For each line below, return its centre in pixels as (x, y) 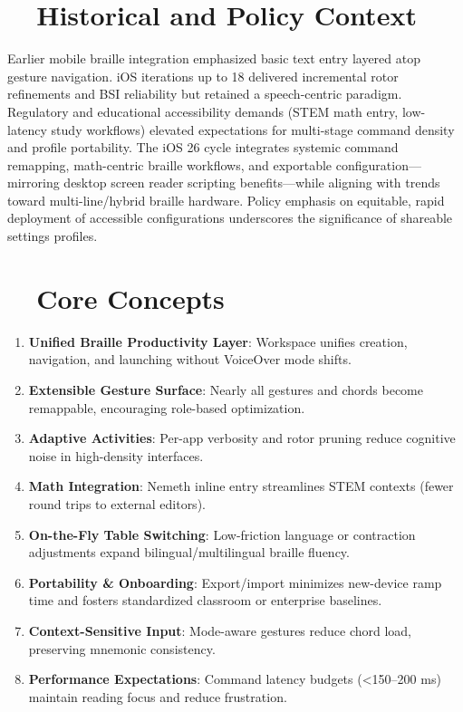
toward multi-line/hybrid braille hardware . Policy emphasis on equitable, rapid (226, 200)
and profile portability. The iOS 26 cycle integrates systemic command (203, 147)
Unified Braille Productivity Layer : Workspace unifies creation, (218, 341)
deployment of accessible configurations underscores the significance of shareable (230, 218)
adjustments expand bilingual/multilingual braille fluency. (189, 552)
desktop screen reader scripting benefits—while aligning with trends (252, 183)
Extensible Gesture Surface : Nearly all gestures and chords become (226, 389)
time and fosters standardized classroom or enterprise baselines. (205, 600)
